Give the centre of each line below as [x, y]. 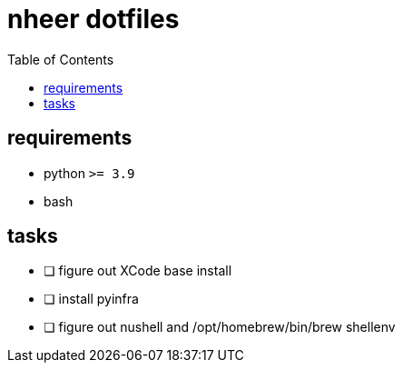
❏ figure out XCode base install [138, 271]
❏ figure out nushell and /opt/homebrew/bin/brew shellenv [220, 327]
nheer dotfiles [93, 19]
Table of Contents [61, 59]
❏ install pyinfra [91, 299]
